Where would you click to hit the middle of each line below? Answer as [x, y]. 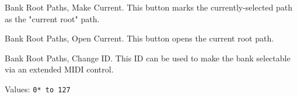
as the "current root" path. [52, 18]
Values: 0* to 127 [38, 89]
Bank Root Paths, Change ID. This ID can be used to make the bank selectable [148, 58]
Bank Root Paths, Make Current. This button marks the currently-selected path [149, 7]
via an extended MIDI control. [59, 69]
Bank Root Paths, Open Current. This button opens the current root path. [139, 38]
